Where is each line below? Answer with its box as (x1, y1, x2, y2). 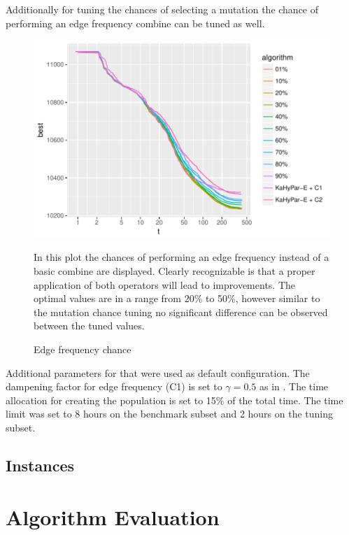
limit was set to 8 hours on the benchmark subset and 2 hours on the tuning (6, 406, 334, 421)
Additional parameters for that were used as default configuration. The (6, 365, 310, 380)
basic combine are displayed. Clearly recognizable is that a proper (34, 264, 315, 278)
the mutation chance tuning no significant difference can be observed (34, 304, 328, 319)
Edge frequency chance (34, 342, 131, 356)
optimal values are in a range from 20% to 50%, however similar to (34, 291, 320, 306)
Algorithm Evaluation (6, 502, 220, 531)
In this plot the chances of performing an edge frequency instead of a (34, 250, 329, 264)
